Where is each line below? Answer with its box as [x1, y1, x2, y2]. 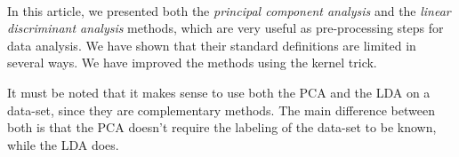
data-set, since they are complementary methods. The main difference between [7, 100, 435, 119]
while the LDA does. [7, 135, 119, 153]
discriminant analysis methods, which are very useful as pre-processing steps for [7, 19, 444, 37]
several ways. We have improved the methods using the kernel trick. [7, 53, 377, 72]
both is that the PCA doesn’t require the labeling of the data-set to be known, [7, 118, 437, 137]
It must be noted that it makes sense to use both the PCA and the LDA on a [7, 82, 431, 101]
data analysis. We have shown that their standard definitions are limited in [7, 35, 416, 54]
